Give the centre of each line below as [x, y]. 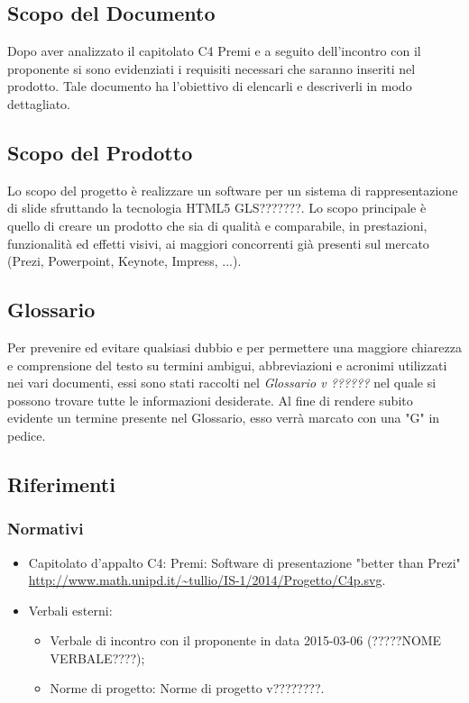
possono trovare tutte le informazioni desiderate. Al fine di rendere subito [210, 400]
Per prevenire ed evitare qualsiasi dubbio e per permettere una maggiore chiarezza [234, 347]
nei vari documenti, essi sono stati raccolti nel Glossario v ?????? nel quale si [222, 383]
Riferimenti [61, 484]
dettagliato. [39, 103]
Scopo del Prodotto [100, 152]
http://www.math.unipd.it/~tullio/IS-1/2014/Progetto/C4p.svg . [207, 580]
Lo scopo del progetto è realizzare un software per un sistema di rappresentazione [233, 190]
